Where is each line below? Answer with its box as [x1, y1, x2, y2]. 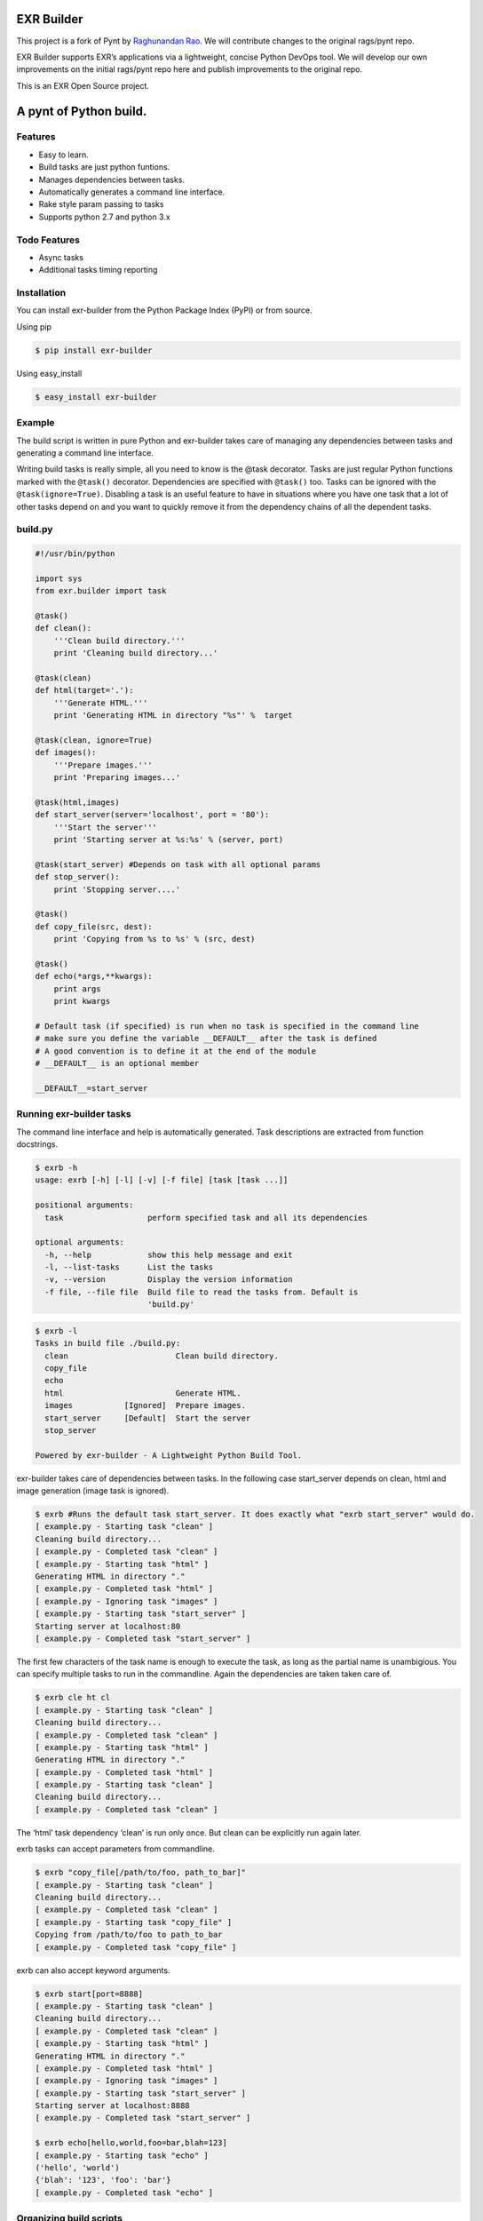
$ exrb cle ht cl [35, 1692, 111, 1703]
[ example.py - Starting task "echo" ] [35, 2150, 209, 2161]
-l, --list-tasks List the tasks [44, 1262, 213, 1272]
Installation [16, 287, 67, 299]
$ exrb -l [35, 1325, 78, 1336]
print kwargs [53, 996, 111, 1007]
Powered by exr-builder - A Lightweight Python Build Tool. [35, 1450, 303, 1461]
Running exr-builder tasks [16, 1108, 132, 1120]
